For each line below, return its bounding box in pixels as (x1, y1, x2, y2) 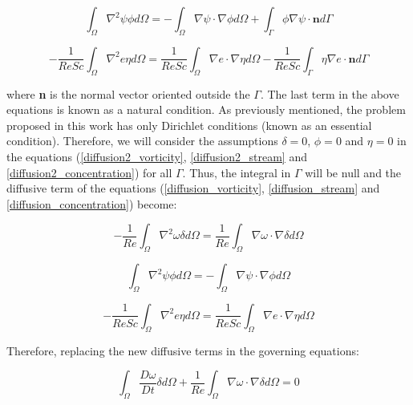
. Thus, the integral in (182, 164, 291, 180)
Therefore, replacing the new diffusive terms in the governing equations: (6, 342, 359, 358)
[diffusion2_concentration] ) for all (6, 164, 172, 180)
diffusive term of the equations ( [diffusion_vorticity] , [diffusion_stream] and (6, 180, 380, 196)
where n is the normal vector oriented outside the (6, 85, 250, 102)
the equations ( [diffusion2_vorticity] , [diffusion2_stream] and (6, 148, 307, 164)
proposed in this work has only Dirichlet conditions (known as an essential (6, 116, 372, 133)
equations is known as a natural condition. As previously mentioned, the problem (6, 101, 406, 118)
